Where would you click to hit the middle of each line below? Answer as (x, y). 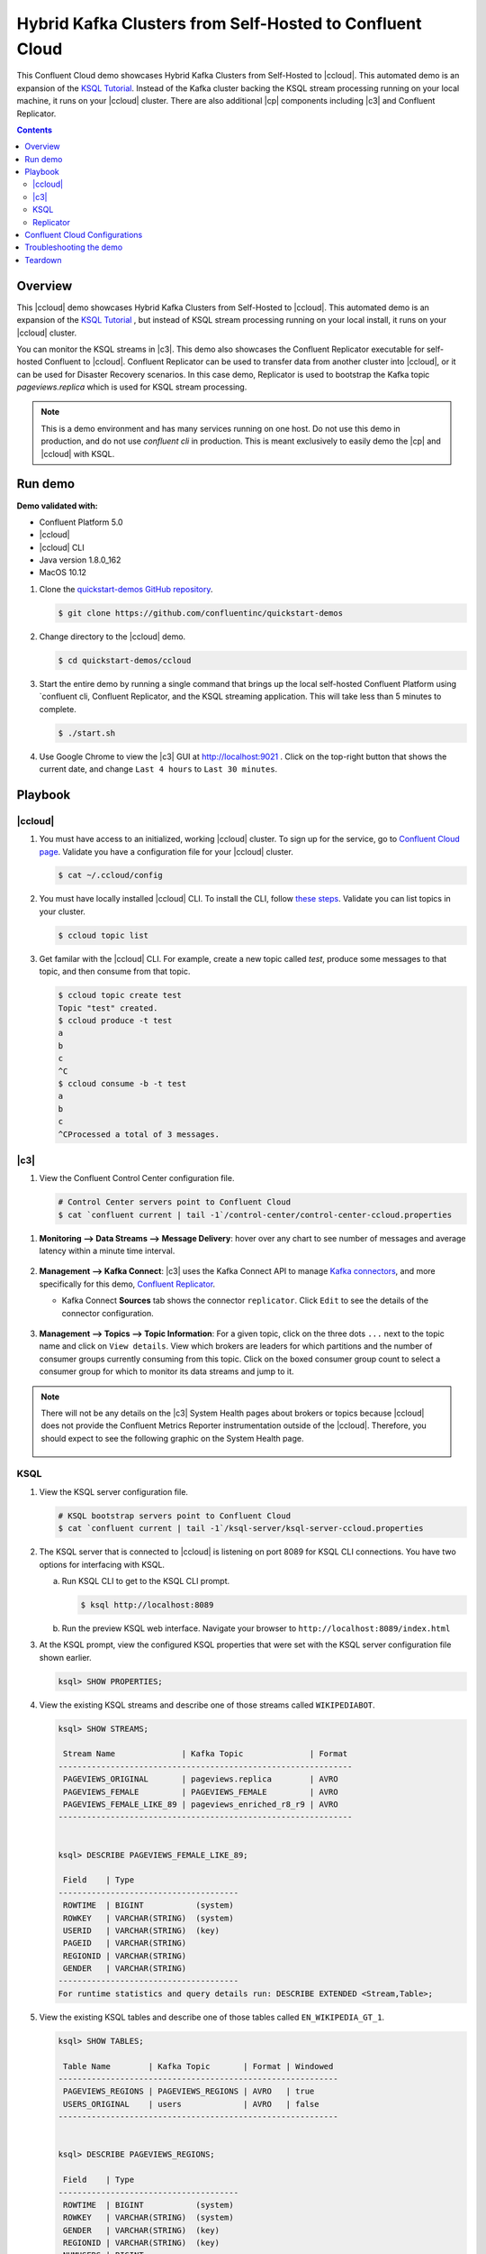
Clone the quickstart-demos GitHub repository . (126, 589)
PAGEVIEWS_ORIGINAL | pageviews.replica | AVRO (201, 1779)
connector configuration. (108, 1313)
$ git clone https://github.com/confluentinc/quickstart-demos (201, 613)
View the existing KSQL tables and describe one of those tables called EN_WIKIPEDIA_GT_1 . (212, 2017)
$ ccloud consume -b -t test (122, 1083)
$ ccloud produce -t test (115, 1020)
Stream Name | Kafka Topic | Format (206, 1754)
